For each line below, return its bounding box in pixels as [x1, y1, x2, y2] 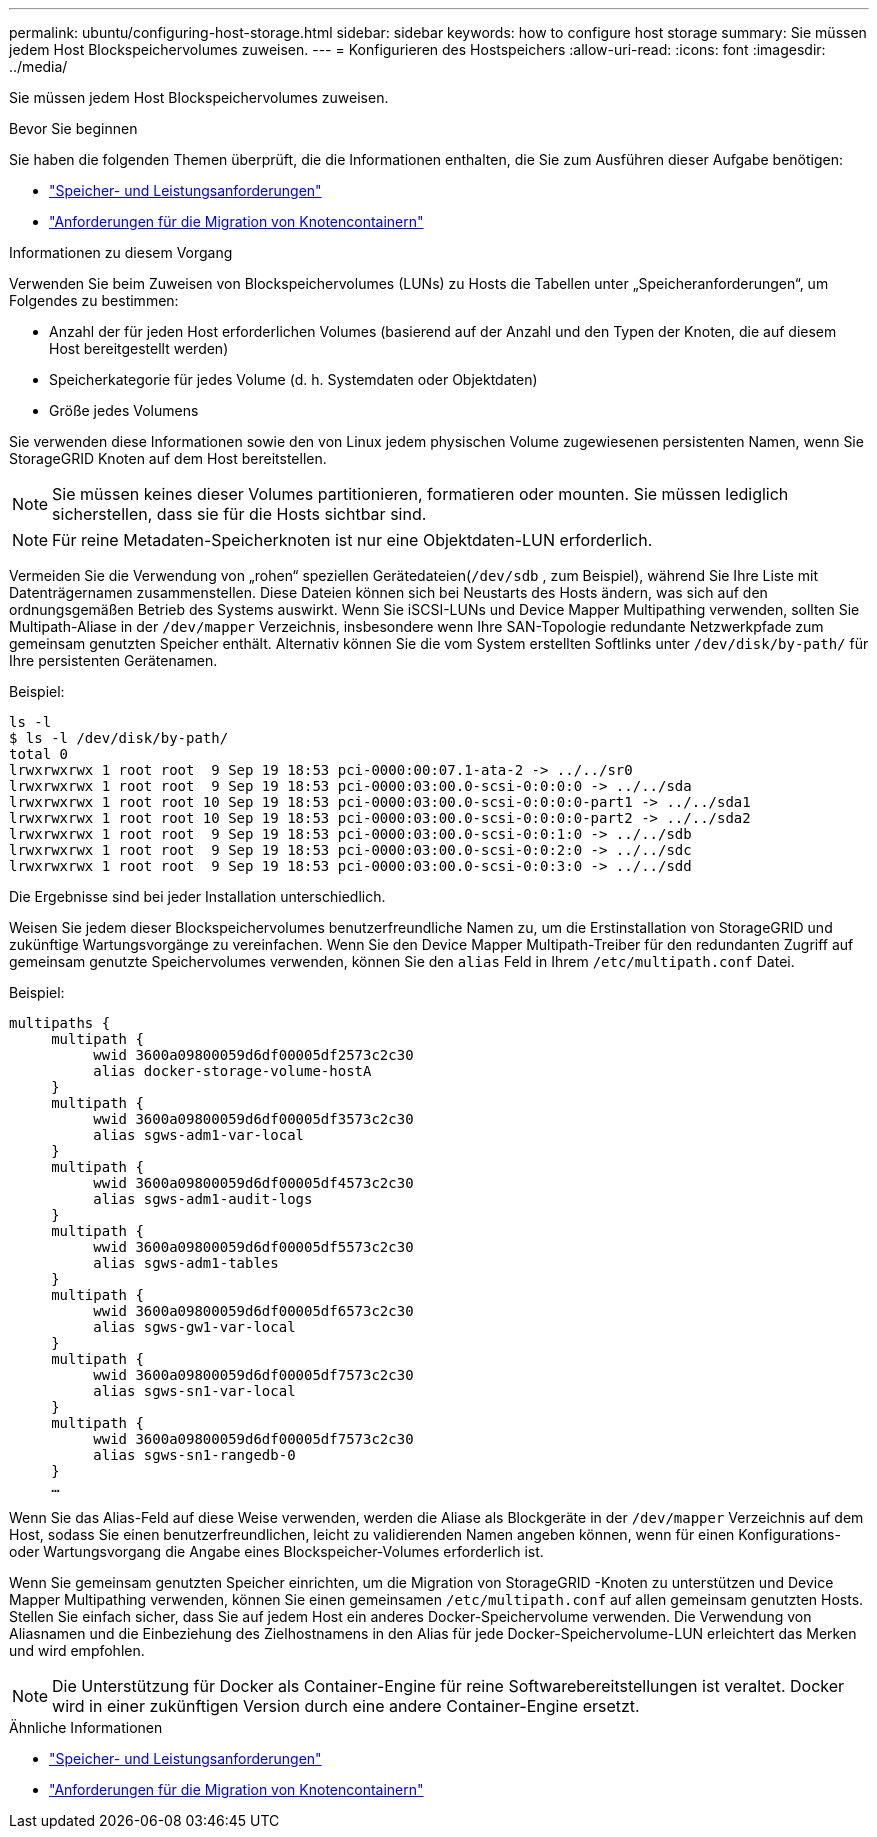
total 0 [9, 746, 69, 762]
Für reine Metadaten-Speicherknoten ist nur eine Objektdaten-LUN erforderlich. [52, 530, 653, 550]
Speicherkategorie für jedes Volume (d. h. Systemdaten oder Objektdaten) [49, 371, 538, 388]
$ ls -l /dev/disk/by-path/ [9, 730, 229, 746]
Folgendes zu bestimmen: [9, 292, 179, 309]
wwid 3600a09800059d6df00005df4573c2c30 [93, 1175, 414, 1191]
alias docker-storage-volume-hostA [93, 1063, 372, 1079]
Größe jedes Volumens [49, 402, 199, 419]
